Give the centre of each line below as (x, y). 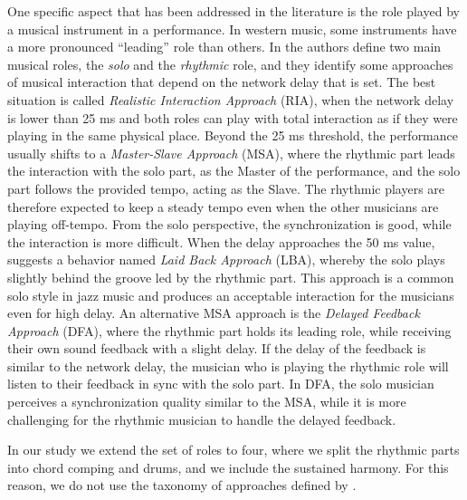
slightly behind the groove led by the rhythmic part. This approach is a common (231, 277)
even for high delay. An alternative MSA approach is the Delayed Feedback (214, 313)
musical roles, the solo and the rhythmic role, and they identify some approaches (230, 64)
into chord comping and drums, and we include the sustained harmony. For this (228, 467)
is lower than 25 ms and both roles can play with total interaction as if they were (233, 117)
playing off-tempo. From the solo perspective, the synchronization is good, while (229, 224)
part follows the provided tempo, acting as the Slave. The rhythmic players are (226, 188)
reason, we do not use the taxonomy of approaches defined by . (182, 485)
